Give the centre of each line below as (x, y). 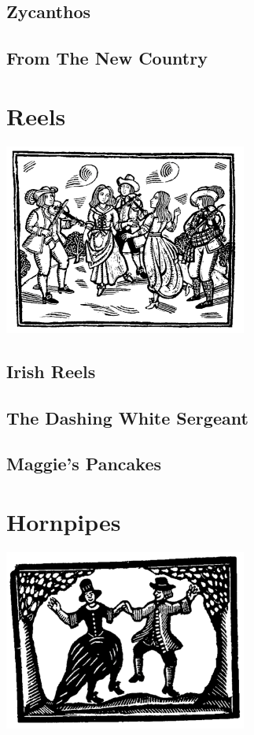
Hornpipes (64, 521)
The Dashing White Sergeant (127, 417)
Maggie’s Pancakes (84, 464)
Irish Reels (51, 371)
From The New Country (107, 58)
